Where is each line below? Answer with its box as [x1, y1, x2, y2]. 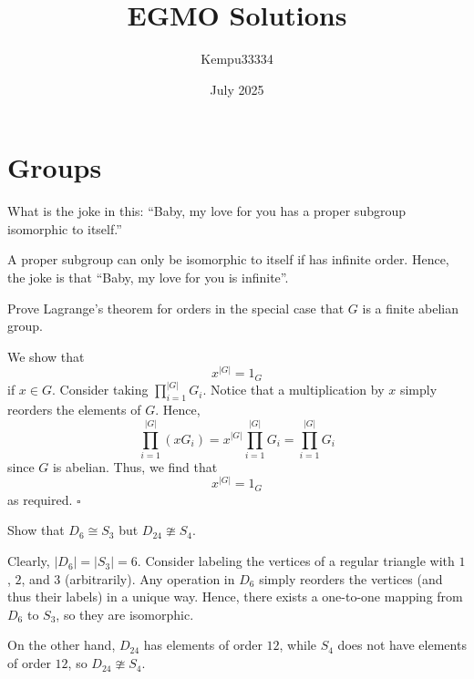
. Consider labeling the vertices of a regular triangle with [137, 551, 455, 571]
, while [279, 635, 317, 654]
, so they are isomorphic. [56, 604, 194, 623]
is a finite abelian [362, 298, 459, 317]
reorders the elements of [7, 400, 141, 419]
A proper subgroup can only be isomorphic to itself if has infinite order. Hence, [7, 250, 449, 269]
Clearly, [7, 551, 50, 571]
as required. [7, 489, 73, 509]
